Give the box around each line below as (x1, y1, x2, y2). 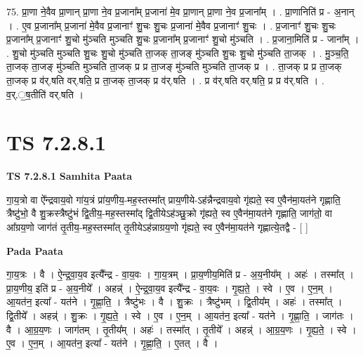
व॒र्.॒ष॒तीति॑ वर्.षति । (6, 86, 84, 101)
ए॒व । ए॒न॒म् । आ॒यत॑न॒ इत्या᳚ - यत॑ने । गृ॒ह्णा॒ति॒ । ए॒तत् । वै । (6, 336, 218, 350)
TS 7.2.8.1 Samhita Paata (6, 169, 133, 183)
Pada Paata (6, 243, 63, 258)
